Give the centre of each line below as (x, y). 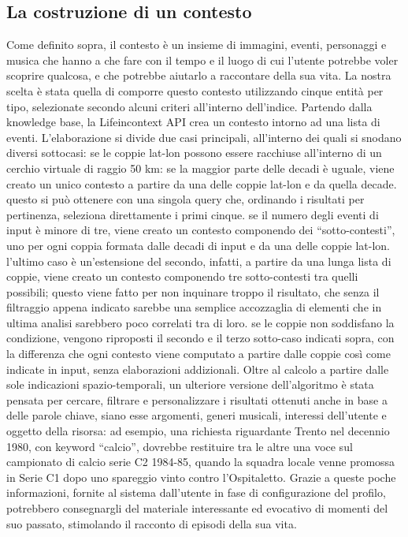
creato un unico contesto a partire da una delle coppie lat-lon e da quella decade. (202, 183)
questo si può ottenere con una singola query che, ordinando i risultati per (185, 199)
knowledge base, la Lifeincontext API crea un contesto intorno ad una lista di (193, 122)
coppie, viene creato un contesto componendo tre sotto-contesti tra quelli (182, 276)
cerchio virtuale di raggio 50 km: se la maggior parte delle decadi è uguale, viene (200, 168)
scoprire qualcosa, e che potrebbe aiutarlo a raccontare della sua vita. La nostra (199, 75)
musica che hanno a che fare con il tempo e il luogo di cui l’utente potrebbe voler (202, 60)
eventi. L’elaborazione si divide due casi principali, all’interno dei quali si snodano (204, 137)
